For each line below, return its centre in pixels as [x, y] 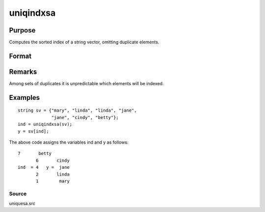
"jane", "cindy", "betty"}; [85, 117]
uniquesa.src [22, 204]
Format [20, 56]
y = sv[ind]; [33, 131]
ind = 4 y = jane [44, 167]
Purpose [22, 30]
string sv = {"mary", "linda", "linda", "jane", [77, 110]
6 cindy [53, 160]
